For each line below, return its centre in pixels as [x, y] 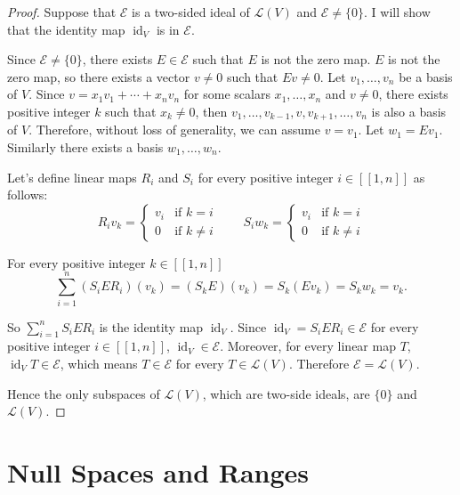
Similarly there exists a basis [85, 147]
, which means [99, 363]
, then [211, 111]
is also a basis [409, 111]
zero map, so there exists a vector [99, 76]
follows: [28, 195]
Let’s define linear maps [72, 177]
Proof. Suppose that [62, 12]
